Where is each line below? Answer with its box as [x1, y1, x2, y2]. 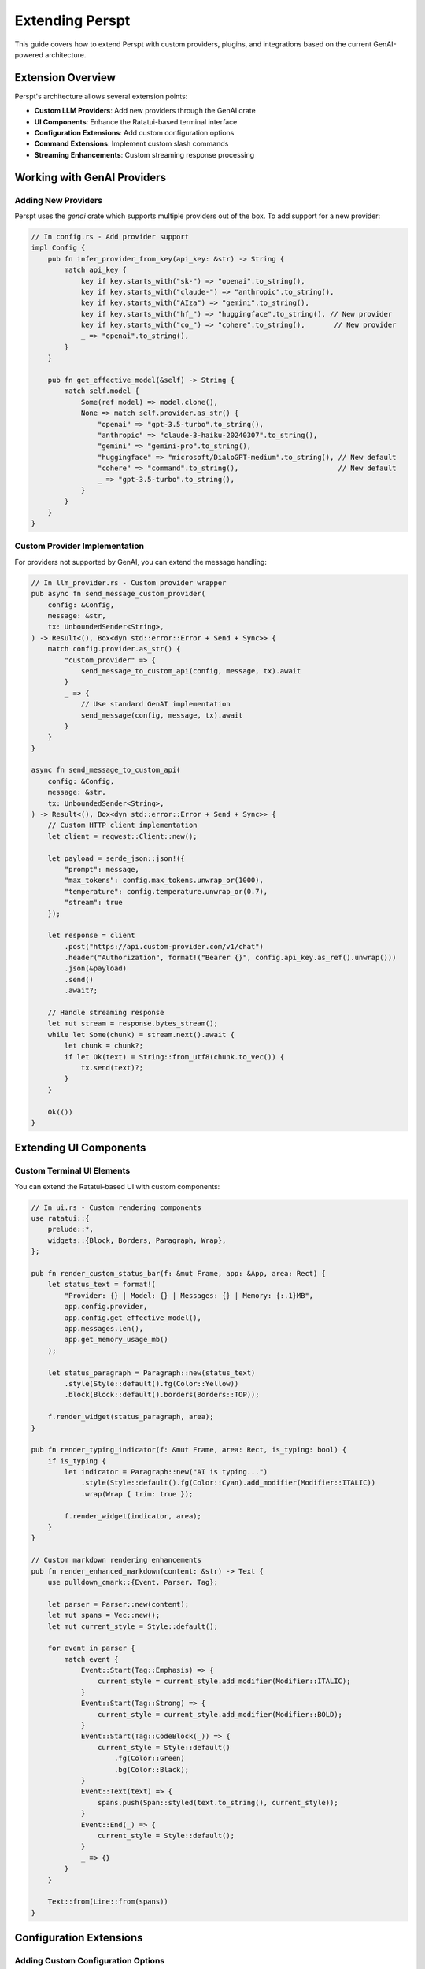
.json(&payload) [64, 964, 128, 973]
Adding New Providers [14, 195, 102, 206]
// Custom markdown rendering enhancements [31, 1556, 202, 1565]
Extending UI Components [14, 1141, 146, 1155]
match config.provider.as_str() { [47, 644, 181, 654]
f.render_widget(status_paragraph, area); [47, 1412, 214, 1422]
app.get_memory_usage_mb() [64, 1335, 168, 1344]
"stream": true [64, 898, 124, 907]
